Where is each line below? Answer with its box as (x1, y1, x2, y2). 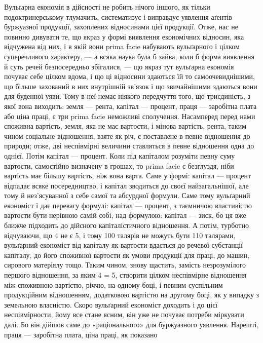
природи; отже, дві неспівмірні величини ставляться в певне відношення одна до (4, 140, 254, 151)
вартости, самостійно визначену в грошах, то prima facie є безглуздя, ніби (4, 160, 234, 171)
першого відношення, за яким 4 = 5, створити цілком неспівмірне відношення (4, 270, 247, 280)
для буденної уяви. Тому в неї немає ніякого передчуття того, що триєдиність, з (4, 91, 251, 101)
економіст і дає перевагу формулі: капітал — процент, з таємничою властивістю (4, 200, 252, 210)
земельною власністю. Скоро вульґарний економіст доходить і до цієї (4, 299, 218, 310)
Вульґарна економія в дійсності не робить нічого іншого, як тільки (4, 2, 210, 12)
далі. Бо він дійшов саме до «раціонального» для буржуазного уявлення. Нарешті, (4, 319, 259, 329)
